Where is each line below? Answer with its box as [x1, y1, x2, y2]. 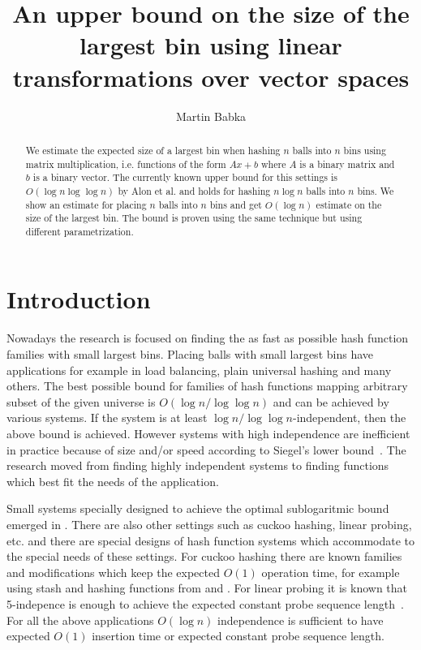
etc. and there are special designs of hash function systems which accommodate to [6, 532, 415, 549]
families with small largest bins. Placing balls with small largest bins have [6, 346, 373, 363]
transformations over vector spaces [12, 60, 410, 93]
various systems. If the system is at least [6, 409, 208, 426]
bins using [343, 143, 386, 157]
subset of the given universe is [6, 393, 156, 410]
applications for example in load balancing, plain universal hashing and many [6, 361, 392, 378]
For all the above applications [6, 611, 154, 628]
